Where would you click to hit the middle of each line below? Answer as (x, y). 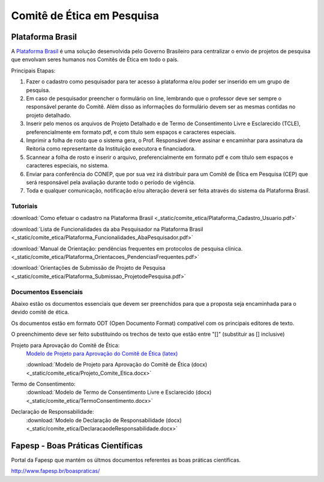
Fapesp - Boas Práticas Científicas (77, 446)
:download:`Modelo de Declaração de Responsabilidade (95, 420)
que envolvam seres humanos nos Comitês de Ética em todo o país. (95, 59)
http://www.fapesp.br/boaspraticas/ (55, 471)
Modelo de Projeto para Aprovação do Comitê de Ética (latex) (102, 353)
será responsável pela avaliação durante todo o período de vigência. (111, 182)
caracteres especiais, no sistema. (67, 165)
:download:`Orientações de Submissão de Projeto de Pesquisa (88, 268)
